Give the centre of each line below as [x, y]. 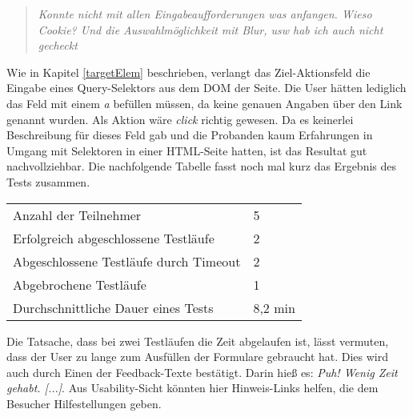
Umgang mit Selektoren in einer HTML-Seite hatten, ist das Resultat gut [187, 150]
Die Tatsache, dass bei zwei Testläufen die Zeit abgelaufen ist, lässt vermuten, [198, 341]
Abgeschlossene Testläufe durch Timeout [127, 261]
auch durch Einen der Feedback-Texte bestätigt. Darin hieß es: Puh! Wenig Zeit [202, 372]
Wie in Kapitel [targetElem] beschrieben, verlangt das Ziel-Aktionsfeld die [188, 72]
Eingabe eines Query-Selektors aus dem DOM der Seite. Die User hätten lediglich [206, 88]
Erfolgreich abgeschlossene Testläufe [114, 238]
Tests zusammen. [48, 181]
